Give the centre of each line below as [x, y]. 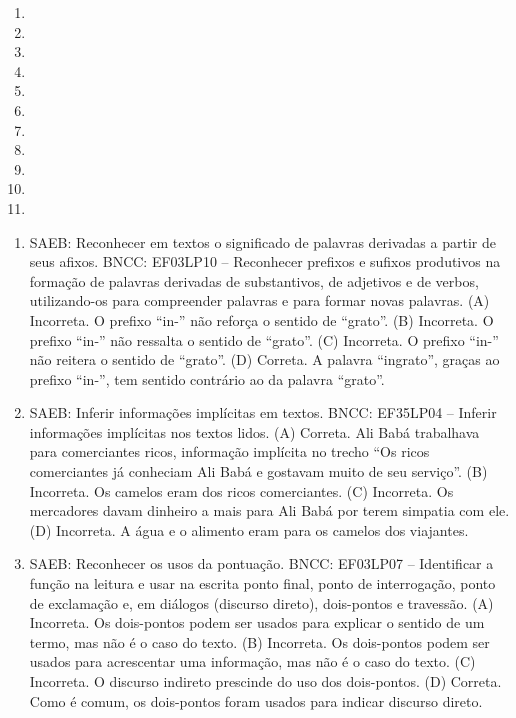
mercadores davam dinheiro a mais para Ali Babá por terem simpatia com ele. [269, 510]
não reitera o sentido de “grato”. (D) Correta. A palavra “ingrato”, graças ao [264, 359]
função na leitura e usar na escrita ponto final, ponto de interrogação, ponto [262, 583]
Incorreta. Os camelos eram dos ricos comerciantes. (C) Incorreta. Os [241, 490]
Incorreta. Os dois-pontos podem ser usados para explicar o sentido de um [257, 622]
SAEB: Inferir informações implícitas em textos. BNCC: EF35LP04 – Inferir [263, 412]
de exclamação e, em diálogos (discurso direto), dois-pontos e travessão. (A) [261, 602]
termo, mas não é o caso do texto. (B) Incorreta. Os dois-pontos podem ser [259, 641]
